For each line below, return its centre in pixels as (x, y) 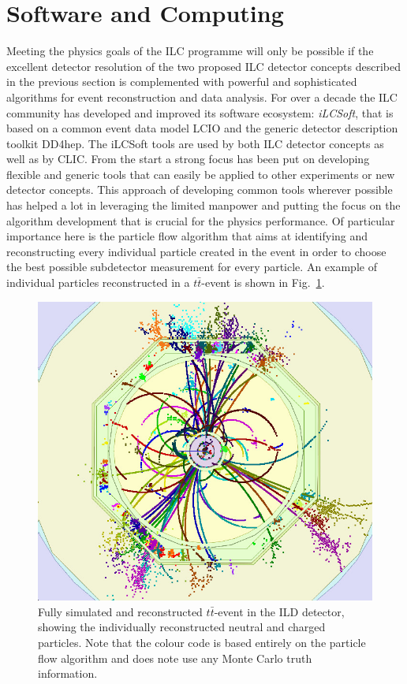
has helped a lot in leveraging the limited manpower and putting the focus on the (203, 205)
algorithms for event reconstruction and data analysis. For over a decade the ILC (202, 97)
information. (68, 673)
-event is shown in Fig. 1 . (263, 283)
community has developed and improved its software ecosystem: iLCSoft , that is (200, 112)
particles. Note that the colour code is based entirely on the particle (202, 643)
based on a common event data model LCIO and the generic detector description (202, 128)
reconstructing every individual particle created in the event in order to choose (196, 251)
